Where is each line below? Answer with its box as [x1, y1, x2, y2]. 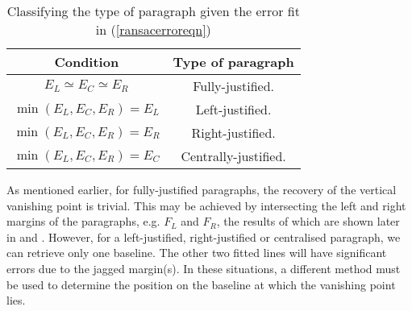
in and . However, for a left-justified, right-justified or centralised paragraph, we [6, 228, 401, 245]
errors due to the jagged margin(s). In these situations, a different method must [6, 259, 401, 276]
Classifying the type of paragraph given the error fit [6, 2, 300, 20]
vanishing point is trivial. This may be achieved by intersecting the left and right [6, 197, 406, 214]
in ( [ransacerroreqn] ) [95, 20, 211, 39]
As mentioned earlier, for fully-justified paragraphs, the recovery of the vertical [6, 181, 397, 197]
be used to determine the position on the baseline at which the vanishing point [6, 276, 396, 292]
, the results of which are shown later [216, 213, 400, 230]
